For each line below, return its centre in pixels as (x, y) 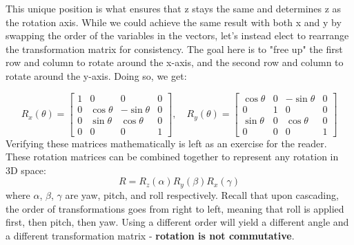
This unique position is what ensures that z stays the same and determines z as (174, 8)
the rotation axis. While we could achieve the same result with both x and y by (174, 22)
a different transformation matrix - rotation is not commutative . (150, 235)
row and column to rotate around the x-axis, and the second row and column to (175, 62)
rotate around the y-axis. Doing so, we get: (96, 75)
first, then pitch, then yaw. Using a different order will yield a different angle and (177, 222)
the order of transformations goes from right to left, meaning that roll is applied (175, 208)
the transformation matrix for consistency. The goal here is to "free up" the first (174, 49)
